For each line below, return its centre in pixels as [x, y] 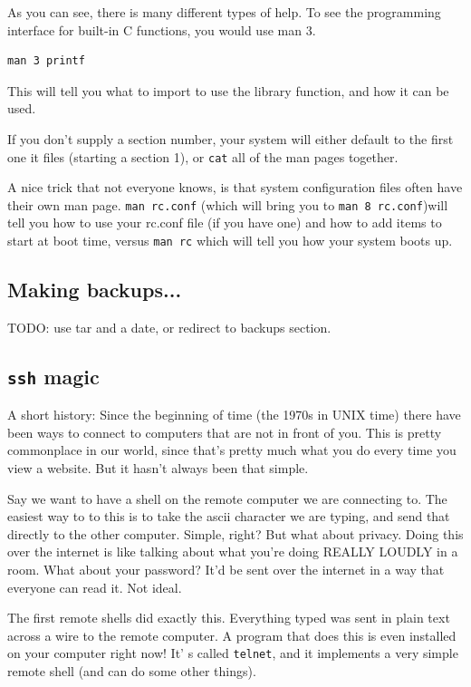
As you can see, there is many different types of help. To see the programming [224, 12]
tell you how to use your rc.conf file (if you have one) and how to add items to [225, 223]
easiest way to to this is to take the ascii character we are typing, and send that [229, 516]
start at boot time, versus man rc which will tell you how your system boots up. [230, 241]
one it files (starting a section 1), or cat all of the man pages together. [203, 156]
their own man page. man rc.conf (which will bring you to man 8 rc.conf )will [228, 204]
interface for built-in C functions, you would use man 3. [162, 29]
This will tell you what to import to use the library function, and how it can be [228, 90]
